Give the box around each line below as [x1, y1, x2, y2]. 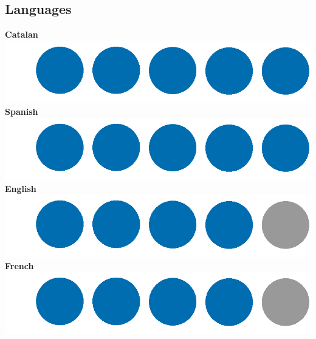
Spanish [5, 105, 38, 118]
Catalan [5, 28, 38, 41]
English [5, 182, 36, 194]
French [5, 259, 34, 272]
